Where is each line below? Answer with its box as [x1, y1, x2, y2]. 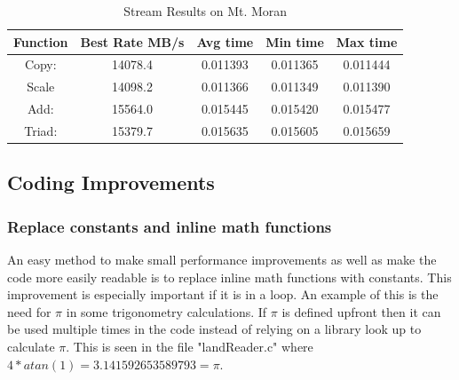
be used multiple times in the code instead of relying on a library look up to [7, 320, 422, 338]
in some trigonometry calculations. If [66, 302, 267, 321]
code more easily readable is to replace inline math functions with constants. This [7, 267, 452, 286]
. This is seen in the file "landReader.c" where [66, 337, 313, 356]
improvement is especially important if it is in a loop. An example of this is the [7, 285, 439, 304]
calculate [7, 337, 55, 356]
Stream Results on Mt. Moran [123, 2, 288, 20]
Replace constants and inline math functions [7, 215, 332, 237]
